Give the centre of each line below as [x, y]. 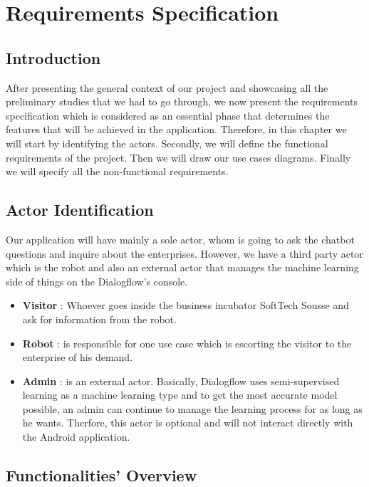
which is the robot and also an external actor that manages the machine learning [182, 267]
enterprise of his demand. [78, 357]
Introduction [53, 57]
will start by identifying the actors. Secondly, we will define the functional [167, 143]
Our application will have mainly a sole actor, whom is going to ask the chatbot [180, 239]
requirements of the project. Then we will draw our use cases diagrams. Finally [178, 157]
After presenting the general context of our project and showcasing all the [167, 87]
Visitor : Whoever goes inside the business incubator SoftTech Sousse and [186, 305]
